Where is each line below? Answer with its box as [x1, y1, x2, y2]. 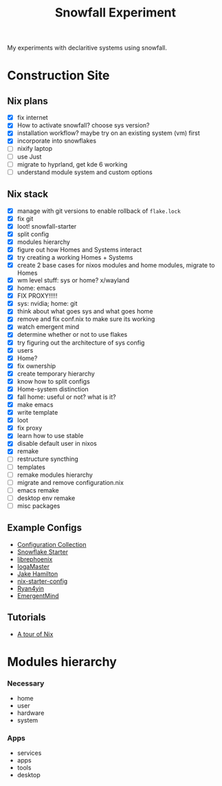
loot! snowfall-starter [16, 222, 77, 230]
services [16, 749, 42, 757]
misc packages [16, 501, 60, 510]
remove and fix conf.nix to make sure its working [16, 315, 155, 323]
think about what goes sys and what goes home [16, 307, 153, 316]
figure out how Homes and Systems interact [16, 245, 142, 254]
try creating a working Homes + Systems [16, 253, 133, 261]
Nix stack [7, 188, 49, 200]
